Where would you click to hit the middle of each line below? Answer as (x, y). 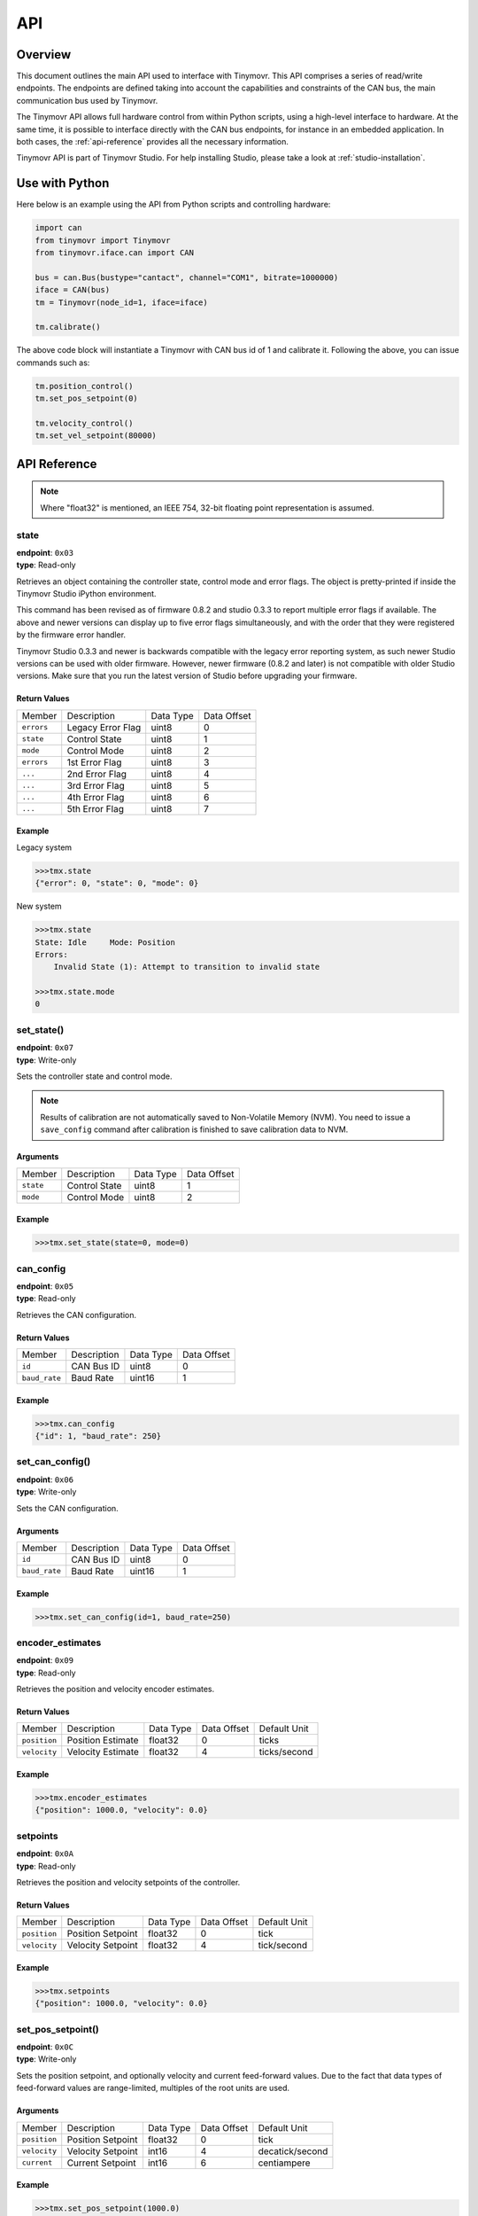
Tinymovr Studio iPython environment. (86, 594)
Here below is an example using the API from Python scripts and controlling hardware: (173, 205)
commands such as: (53, 363)
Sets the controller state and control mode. (94, 1076)
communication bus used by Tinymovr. (87, 100)
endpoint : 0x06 (45, 1479)
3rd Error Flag (96, 785)
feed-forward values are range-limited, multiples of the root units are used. (153, 2088)
